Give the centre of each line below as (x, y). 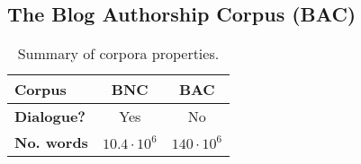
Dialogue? (50, 117)
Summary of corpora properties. (118, 54)
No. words (51, 142)
